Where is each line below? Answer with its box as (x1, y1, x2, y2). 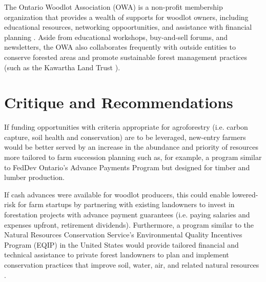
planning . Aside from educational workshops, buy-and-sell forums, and (4, 31, 228, 42)
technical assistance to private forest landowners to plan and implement (4, 249, 229, 260)
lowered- (232, 189, 258, 199)
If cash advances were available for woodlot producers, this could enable (4, 189, 230, 199)
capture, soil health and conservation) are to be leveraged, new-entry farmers (4, 131, 246, 142)
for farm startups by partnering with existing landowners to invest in (17, 199, 235, 210)
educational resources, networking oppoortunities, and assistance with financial (4, 22, 252, 32)
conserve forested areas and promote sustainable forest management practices (4, 51, 247, 62)
